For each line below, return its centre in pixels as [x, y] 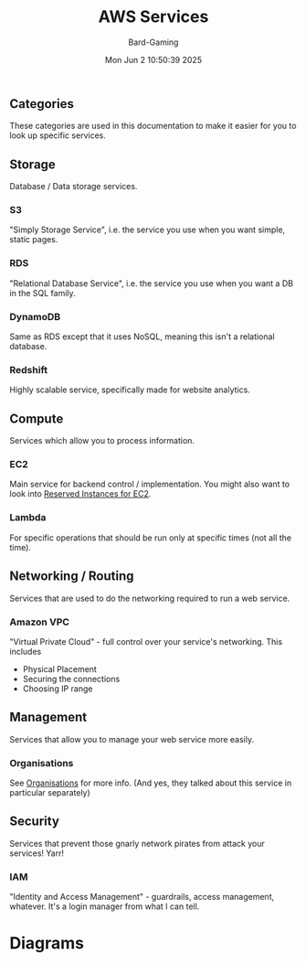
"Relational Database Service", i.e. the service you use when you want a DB [152, 283]
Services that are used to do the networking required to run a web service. [150, 598]
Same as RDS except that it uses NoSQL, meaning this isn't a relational [142, 337]
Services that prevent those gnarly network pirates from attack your [137, 843]
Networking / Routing [72, 577]
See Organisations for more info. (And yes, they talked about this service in [151, 783]
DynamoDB [35, 316]
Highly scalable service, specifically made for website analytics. [130, 390]
